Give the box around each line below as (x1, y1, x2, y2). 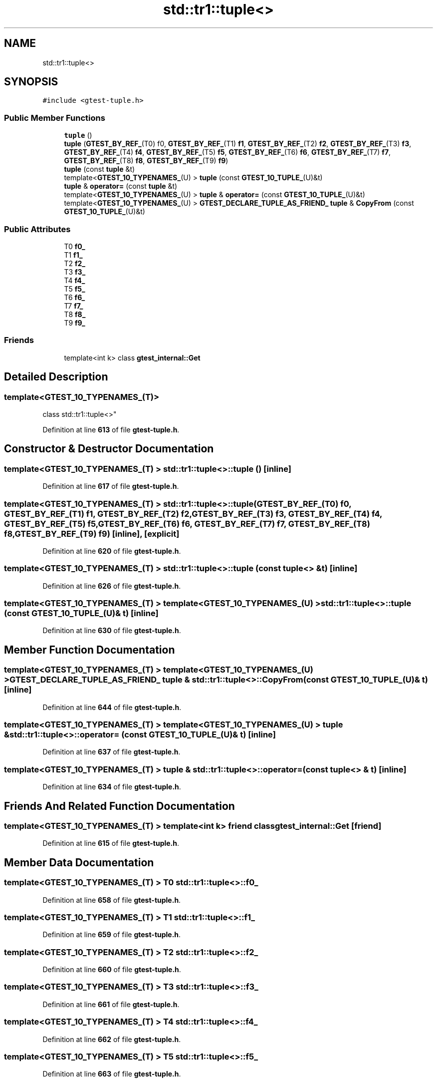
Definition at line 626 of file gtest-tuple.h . (42, 581, 181, 590)
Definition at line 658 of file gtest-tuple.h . (42, 895, 181, 904)
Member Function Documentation (4, 643, 175, 656)
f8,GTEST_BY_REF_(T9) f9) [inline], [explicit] (4, 528, 180, 539)
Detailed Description (4, 370, 108, 383)
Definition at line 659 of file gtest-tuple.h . (42, 930, 181, 939)
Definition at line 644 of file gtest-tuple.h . (42, 703, 182, 712)
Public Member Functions (4, 112, 105, 123)
